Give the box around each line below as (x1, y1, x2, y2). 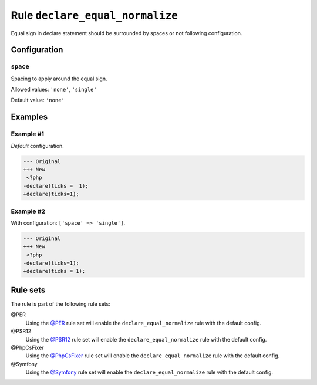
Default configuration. (11, 142, 64, 149)
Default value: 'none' (11, 97, 65, 104)
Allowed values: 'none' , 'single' (11, 86, 97, 93)
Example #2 (11, 207, 46, 215)
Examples (11, 112, 48, 122)
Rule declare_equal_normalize (11, 9, 178, 22)
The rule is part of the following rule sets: (11, 300, 111, 308)
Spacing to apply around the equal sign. (11, 75, 107, 82)
